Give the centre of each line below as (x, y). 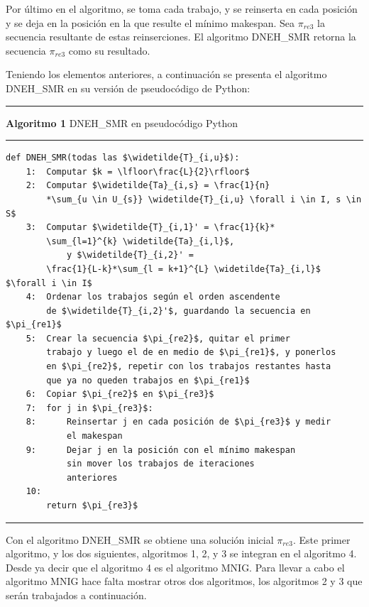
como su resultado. (109, 50)
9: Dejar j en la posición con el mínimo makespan (161, 450)
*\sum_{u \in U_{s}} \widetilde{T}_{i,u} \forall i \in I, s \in (204, 199)
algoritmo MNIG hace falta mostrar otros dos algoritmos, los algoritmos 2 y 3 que (184, 581)
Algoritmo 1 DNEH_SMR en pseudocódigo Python (122, 122)
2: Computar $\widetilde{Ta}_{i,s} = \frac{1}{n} (148, 186)
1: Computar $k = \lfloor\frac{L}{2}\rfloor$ (138, 171)
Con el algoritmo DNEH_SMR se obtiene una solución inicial (140, 539)
